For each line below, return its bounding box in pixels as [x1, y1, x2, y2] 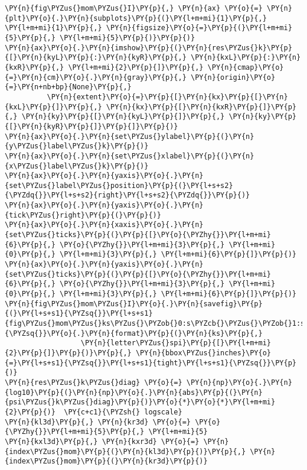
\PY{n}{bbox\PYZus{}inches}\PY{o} [135, 348, 272, 357]
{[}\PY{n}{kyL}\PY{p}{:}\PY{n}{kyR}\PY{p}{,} [5, 53, 187, 62]
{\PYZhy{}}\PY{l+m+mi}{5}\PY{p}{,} [5, 427, 145, 436]
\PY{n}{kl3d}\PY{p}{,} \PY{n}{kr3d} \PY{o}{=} [5, 417, 191, 426]
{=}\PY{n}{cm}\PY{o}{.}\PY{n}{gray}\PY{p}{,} [5, 73, 187, 82]
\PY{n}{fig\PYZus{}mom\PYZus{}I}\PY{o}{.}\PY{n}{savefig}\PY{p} [5, 299, 263, 308]
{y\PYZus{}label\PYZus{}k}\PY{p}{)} [5, 142, 149, 151]
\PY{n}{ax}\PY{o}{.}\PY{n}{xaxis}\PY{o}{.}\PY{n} [5, 221, 204, 229]
